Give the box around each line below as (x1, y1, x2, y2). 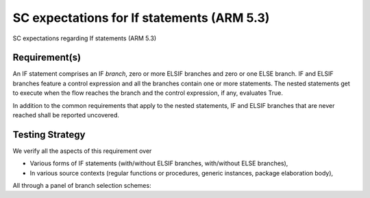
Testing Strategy (12, 128, 86, 140)
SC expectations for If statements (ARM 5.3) (12, 10, 270, 25)
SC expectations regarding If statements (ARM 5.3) (12, 34, 157, 42)
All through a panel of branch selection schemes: (12, 182, 151, 190)
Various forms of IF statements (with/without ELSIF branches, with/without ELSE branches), (29, 159, 288, 167)
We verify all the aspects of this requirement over (12, 147, 152, 155)
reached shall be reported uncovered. (12, 111, 120, 119)
